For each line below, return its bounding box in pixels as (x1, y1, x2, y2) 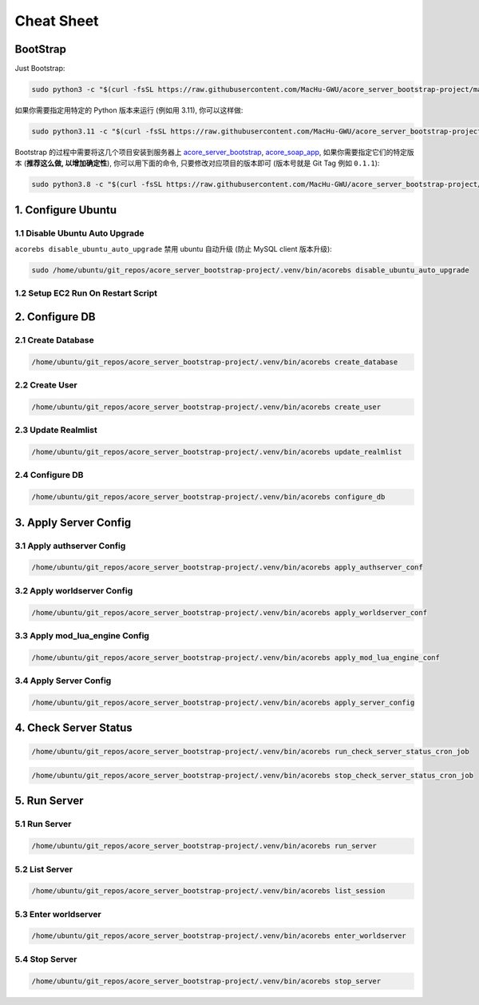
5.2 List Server (14, 864, 73, 875)
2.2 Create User (14, 379, 77, 391)
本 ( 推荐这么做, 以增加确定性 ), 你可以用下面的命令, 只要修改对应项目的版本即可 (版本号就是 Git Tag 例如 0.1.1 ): (14, 158, 380, 168)
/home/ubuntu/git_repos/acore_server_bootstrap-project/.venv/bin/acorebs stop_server (31, 976, 382, 986)
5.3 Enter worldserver (14, 908, 101, 920)
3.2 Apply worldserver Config (14, 585, 133, 596)
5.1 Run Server (14, 819, 72, 830)
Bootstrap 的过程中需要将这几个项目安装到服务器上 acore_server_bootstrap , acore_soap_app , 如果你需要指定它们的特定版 (14, 148, 414, 157)
